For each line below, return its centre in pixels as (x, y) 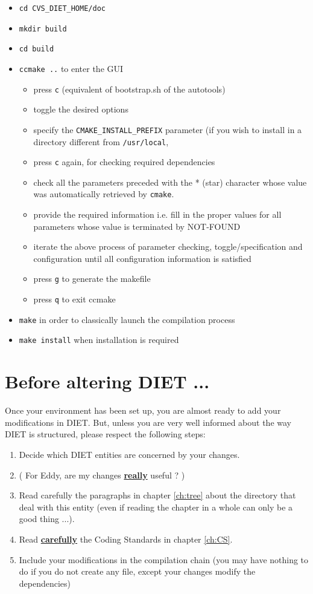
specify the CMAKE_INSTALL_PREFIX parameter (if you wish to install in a (168, 129)
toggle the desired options (81, 109)
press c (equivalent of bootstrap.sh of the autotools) (129, 89)
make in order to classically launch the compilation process (127, 319)
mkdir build (43, 29)
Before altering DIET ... (107, 381)
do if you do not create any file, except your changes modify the (137, 571)
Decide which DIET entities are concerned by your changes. (129, 454)
